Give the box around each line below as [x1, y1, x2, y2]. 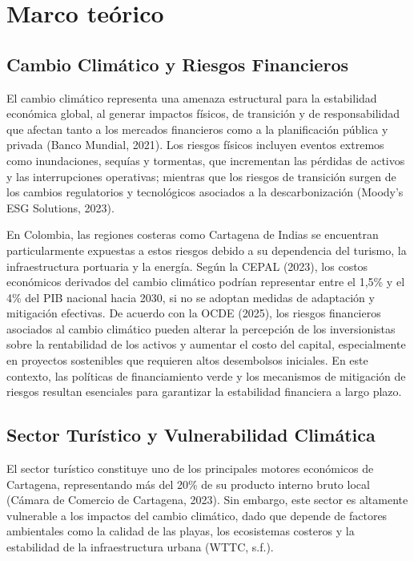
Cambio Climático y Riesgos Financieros [6, 51, 348, 76]
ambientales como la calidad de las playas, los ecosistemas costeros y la [6, 523, 355, 539]
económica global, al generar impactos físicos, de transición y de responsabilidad [6, 105, 400, 122]
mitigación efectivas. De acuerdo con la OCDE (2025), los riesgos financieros [6, 305, 381, 321]
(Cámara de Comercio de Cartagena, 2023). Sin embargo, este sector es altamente [6, 491, 408, 508]
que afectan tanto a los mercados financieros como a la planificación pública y [6, 120, 388, 137]
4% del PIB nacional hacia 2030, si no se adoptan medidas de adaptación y [6, 289, 375, 305]
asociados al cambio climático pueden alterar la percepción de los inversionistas [6, 320, 396, 337]
